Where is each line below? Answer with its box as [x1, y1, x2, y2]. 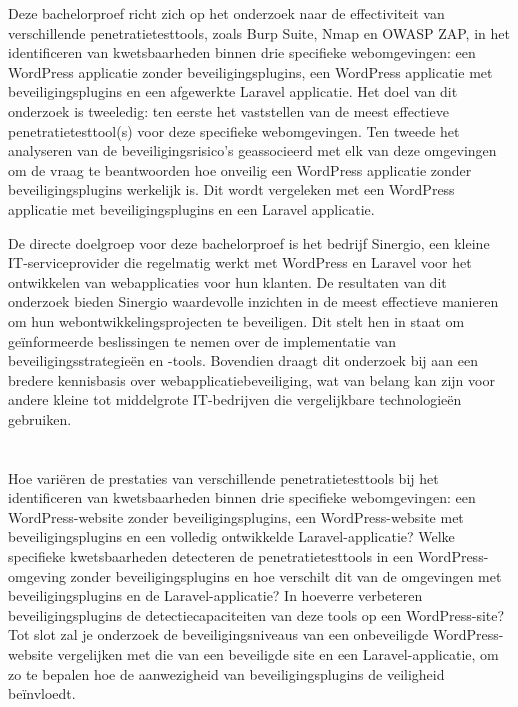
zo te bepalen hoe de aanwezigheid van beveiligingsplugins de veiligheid [8, 663, 445, 684]
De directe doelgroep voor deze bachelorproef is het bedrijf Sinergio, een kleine [8, 232, 490, 253]
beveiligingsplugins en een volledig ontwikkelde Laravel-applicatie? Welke [8, 526, 455, 547]
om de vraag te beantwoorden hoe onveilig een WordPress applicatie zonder [8, 159, 472, 180]
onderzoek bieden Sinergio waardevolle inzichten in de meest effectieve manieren [8, 291, 499, 312]
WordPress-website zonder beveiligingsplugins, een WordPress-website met [8, 506, 464, 527]
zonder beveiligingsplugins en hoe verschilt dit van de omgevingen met [70, 565, 502, 586]
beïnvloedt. [8, 683, 76, 704]
